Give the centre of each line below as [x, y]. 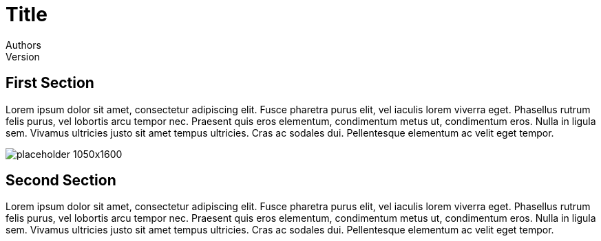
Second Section [61, 181]
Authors [23, 45]
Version [23, 56]
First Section [50, 83]
